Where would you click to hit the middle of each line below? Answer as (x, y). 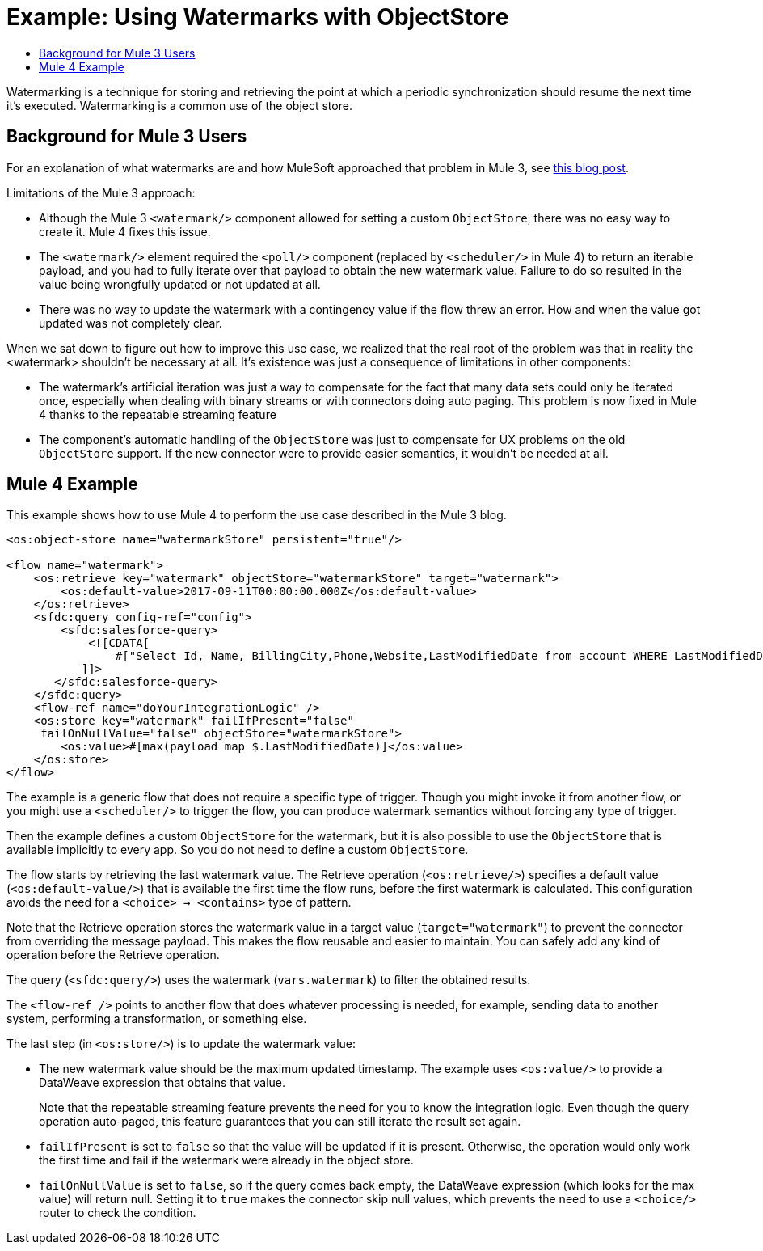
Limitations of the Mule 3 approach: (101, 192)
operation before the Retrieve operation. (113, 955)
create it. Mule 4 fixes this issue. (125, 231)
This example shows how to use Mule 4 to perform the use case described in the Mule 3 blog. (257, 515)
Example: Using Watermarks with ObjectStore (258, 17)
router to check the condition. (118, 1213)
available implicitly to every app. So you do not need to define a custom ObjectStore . (238, 850)
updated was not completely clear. (131, 323)
